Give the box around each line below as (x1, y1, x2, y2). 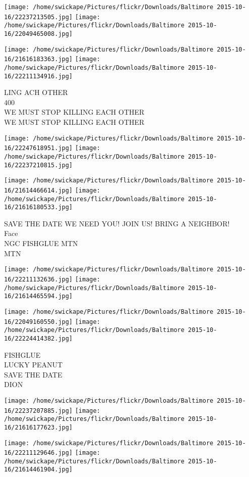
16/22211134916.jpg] (4, 72, 73, 80)
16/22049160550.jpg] (4, 318, 73, 325)
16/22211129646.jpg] (4, 449, 73, 457)
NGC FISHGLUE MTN (4, 238, 78, 249)
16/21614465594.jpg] (4, 293, 73, 300)
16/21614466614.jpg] (4, 186, 73, 194)
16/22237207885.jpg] (4, 407, 73, 414)
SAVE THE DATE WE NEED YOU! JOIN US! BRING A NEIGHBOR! (4, 218, 230, 228)
